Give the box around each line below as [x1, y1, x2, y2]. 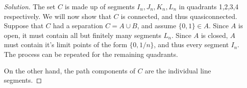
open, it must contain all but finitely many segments [4, 30, 162, 40]
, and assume [137, 20, 176, 31]
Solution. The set [4, 1, 56, 11]
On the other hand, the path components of [4, 65, 136, 75]
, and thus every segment [153, 39, 229, 50]
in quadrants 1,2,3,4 [178, 1, 239, 11]
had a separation [52, 20, 103, 31]
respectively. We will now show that [4, 11, 112, 21]
